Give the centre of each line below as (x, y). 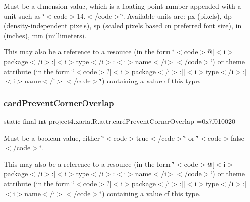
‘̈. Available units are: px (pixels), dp (176, 16)
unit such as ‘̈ (24, 16)
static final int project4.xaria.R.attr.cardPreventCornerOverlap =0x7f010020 (120, 121)
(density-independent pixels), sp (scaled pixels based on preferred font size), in (123, 25)
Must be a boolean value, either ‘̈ (54, 138)
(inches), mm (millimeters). (45, 35)
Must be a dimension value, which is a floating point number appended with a (123, 6)
